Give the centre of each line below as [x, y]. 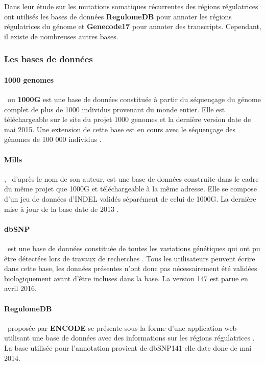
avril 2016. [20, 288]
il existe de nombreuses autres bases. [61, 36]
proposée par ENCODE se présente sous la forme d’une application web [122, 327]
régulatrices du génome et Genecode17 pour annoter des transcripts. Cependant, [133, 26]
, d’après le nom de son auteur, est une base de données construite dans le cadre [131, 178]
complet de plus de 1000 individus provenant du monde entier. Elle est [115, 109]
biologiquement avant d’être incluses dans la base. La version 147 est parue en [126, 278]
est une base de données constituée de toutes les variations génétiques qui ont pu [134, 248]
